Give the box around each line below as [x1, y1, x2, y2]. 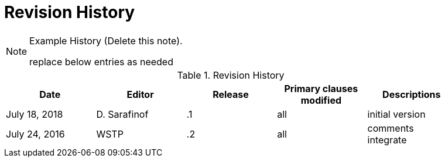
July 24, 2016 [6, 128, 65, 140]
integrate [367, 133, 407, 146]
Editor [126, 88, 154, 100]
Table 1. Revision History [177, 69, 285, 81]
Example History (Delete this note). [29, 34, 183, 47]
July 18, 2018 [6, 108, 63, 120]
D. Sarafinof [96, 108, 149, 120]
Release [213, 88, 249, 100]
